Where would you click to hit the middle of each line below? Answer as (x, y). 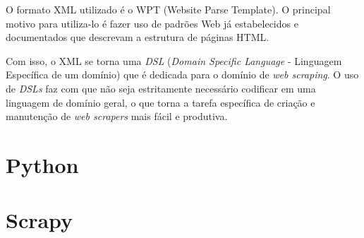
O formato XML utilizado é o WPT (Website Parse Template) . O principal (168, 9)
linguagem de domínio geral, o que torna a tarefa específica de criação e (160, 102)
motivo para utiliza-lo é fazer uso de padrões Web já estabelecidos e (152, 23)
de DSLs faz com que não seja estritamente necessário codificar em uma (161, 88)
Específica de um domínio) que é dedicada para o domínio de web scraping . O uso (182, 75)
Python (42, 164)
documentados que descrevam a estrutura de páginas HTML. (138, 37)
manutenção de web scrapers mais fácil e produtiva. (117, 116)
